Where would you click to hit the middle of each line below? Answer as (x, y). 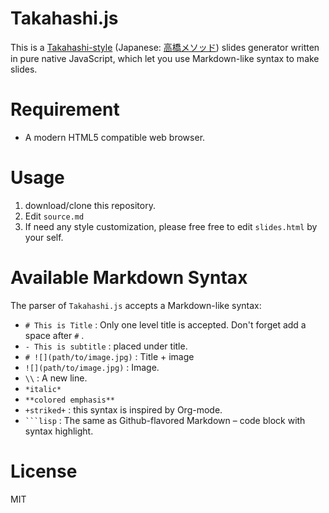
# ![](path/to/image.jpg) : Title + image (109, 356)
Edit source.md (54, 216)
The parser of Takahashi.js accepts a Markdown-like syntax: (136, 305)
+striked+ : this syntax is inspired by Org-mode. (123, 409)
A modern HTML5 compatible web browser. (115, 137)
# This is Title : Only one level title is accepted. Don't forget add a (165, 324)
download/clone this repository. (90, 205)
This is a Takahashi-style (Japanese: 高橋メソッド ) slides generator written (165, 47)
